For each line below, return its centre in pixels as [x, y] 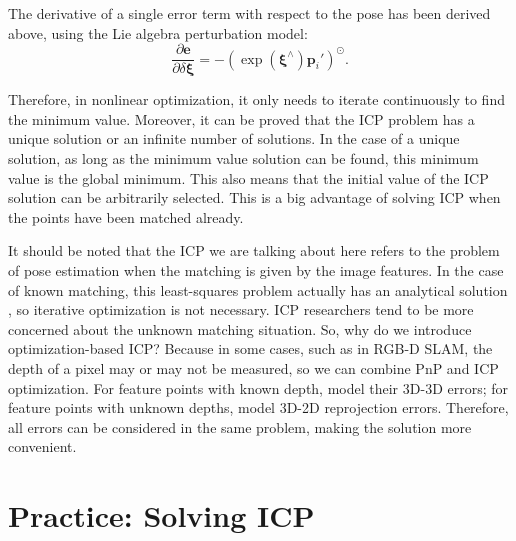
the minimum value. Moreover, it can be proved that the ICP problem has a [241, 118]
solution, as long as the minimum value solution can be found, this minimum [243, 158]
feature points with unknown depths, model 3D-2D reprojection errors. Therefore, [258, 407]
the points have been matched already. [126, 216]
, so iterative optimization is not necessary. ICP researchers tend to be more [241, 309]
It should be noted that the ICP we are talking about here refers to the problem [254, 250]
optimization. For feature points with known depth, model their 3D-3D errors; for [258, 387]
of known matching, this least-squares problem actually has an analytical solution [258, 289]
